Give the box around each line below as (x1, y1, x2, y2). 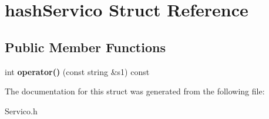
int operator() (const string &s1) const (5, 65, 150, 77)
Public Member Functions (5, 38, 166, 56)
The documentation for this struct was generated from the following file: (5, 85, 265, 97)
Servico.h (5, 104, 38, 117)
